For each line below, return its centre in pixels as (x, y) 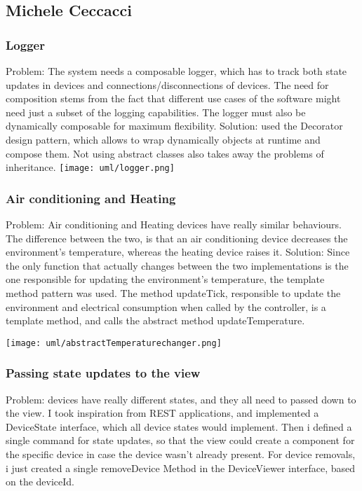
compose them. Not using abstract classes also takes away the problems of (165, 153)
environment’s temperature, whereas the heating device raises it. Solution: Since (178, 252)
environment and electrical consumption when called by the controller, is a (166, 306)
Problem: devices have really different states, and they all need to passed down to (181, 399)
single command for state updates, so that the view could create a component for (180, 440)
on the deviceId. (40, 482)
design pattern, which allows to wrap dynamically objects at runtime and (163, 139)
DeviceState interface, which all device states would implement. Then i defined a (179, 426)
